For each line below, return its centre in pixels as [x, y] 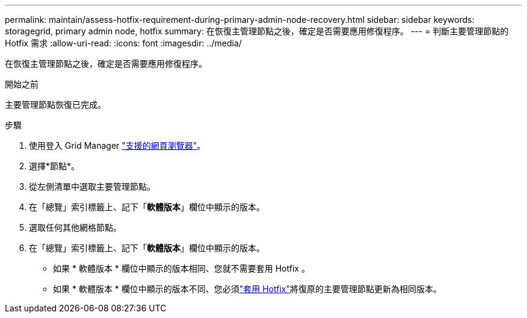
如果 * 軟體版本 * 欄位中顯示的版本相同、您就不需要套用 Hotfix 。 [181, 268]
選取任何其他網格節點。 [75, 227]
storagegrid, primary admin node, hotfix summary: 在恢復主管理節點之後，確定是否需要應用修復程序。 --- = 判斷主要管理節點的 [257, 31]
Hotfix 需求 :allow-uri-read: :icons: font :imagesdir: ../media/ [123, 43]
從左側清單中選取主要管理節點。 [92, 186]
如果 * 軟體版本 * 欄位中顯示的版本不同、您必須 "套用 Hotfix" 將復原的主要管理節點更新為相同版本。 [248, 289]
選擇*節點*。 [54, 166]
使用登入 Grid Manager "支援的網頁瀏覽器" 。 [117, 145]
